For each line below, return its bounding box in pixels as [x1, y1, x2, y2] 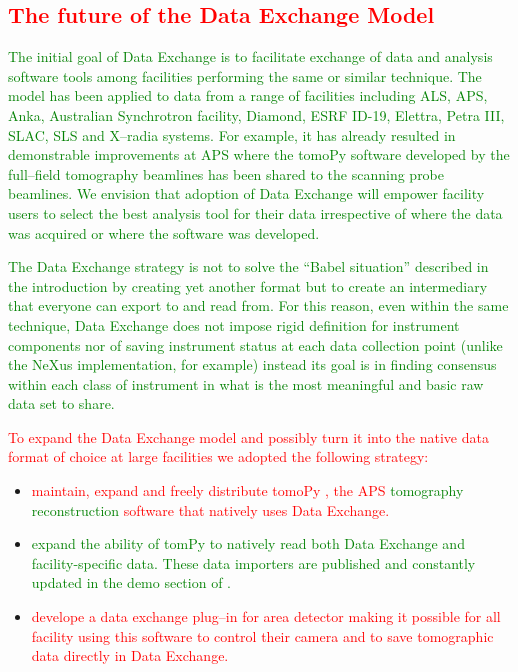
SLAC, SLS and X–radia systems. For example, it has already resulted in [8, 124, 456, 145]
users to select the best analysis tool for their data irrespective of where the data [8, 202, 503, 223]
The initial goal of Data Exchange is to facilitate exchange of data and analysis [8, 46, 493, 67]
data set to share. [8, 393, 115, 414]
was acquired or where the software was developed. [8, 222, 320, 243]
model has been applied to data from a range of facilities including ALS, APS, [8, 85, 488, 106]
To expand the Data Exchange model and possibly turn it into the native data [8, 426, 489, 447]
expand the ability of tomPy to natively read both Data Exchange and [31, 533, 465, 554]
